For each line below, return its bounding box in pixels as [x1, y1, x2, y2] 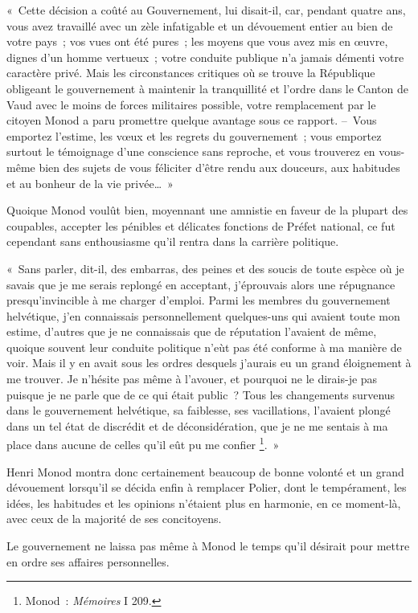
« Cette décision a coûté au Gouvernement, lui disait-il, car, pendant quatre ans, [6, 2, 406, 18]
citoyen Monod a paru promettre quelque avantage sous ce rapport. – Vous [6, 112, 377, 129]
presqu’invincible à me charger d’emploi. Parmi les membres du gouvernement [6, 292, 391, 309]
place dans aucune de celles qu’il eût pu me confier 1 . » [6, 434, 280, 453]
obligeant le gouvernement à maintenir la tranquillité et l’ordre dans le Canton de [6, 80, 409, 96]
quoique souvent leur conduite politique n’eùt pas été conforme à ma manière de [6, 338, 402, 355]
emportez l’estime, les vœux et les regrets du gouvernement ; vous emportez [6, 127, 382, 144]
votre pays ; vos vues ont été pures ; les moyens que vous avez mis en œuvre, [6, 33, 388, 50]
